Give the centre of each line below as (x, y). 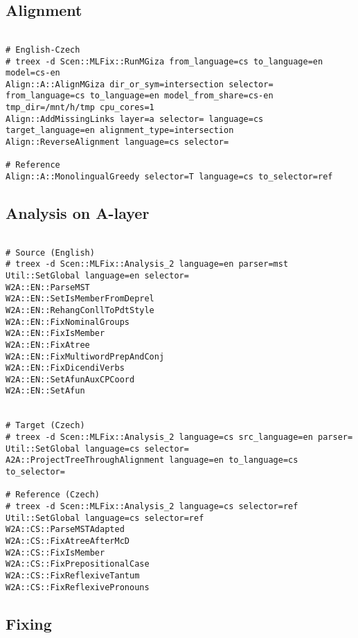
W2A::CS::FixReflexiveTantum (73, 575)
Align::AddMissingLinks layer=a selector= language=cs (135, 119)
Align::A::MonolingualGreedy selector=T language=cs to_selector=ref (169, 177)
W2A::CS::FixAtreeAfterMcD (68, 541)
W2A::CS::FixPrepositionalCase (78, 564)
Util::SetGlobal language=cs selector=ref (105, 518)
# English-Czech (43, 50)
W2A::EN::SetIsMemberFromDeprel (80, 299)
